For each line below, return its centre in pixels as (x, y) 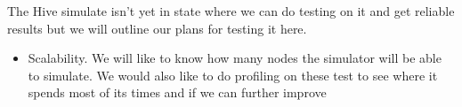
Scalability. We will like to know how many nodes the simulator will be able (235, 58)
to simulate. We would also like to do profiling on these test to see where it (233, 75)
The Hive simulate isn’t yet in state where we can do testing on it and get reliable (231, 11)
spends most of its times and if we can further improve (177, 92)
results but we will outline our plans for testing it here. (157, 28)
